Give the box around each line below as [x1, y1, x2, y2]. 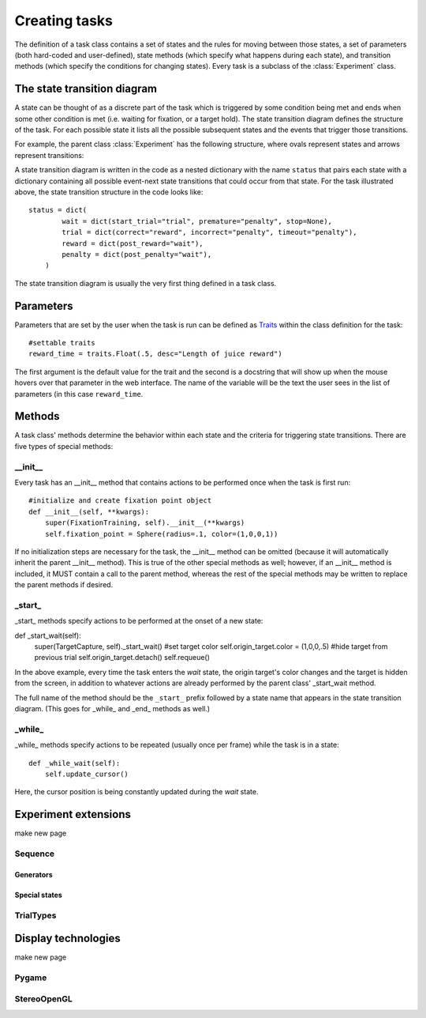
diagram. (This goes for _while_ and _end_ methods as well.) [14, 704, 211, 713]
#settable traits [28, 338, 95, 347]
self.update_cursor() [44, 769, 129, 779]
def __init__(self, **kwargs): [28, 507, 150, 516]
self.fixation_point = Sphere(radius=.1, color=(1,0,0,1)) [44, 530, 278, 538]
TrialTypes [14, 910, 57, 921]
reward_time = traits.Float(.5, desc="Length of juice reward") [28, 349, 283, 359]
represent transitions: [14, 150, 84, 160]
